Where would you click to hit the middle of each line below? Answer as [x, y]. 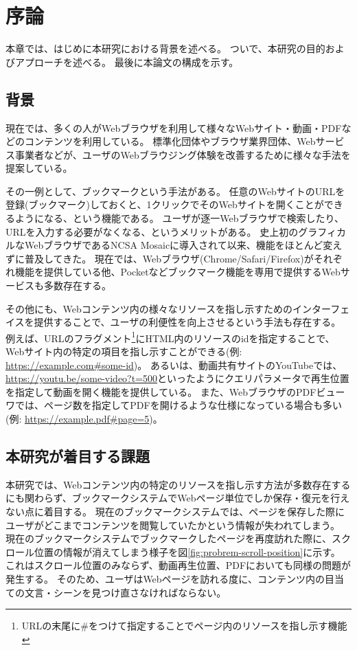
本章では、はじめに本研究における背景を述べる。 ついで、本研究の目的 [165, 48]
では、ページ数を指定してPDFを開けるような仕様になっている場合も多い [178, 405]
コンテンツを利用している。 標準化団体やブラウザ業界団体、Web [170, 141]
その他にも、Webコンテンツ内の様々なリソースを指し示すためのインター [168, 308]
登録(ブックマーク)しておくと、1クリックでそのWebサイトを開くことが [165, 204]
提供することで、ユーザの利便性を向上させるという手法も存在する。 [187, 322]
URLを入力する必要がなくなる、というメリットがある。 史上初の [152, 231]
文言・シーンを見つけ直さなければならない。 [125, 592]
